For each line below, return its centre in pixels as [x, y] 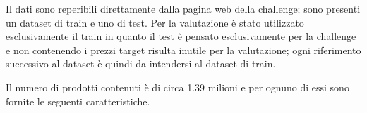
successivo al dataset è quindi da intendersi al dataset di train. [141, 64]
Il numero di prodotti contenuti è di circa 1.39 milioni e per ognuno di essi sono [178, 87]
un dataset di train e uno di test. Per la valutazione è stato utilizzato [155, 22]
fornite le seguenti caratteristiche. [78, 101]
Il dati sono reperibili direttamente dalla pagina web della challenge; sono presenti [183, 8]
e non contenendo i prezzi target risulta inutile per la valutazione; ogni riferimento [183, 49]
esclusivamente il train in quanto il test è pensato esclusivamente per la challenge [181, 36]
